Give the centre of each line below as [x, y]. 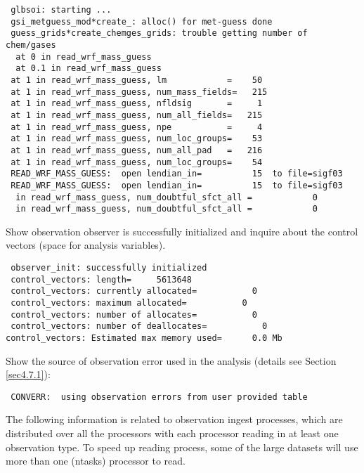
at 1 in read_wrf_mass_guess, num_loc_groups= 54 [137, 162]
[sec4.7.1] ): [28, 374]
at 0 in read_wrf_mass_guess [84, 57]
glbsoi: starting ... [61, 10]
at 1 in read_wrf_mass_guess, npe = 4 [137, 127]
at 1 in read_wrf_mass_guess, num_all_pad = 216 [137, 150]
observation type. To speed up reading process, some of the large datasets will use [182, 447]
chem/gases [31, 45]
